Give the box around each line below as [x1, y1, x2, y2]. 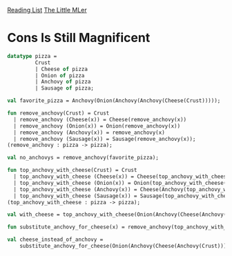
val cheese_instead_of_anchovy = [7, 236, 104, 244]
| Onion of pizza [35, 72, 85, 79]
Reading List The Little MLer [7, 6, 88, 14]
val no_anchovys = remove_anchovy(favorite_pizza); [7, 155, 159, 161]
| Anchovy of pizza [35, 79, 91, 86]
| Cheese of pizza [35, 66, 88, 72]
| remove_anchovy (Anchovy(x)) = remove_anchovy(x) [13, 129, 166, 136]
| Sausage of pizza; [35, 85, 95, 92]
